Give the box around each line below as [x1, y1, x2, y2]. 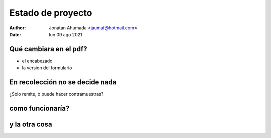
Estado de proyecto [9, 7, 92, 18]
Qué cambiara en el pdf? [9, 45, 87, 53]
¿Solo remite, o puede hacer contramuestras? [9, 91, 104, 97]
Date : [9, 31, 21, 37]
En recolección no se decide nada [9, 78, 117, 87]
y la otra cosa [9, 120, 52, 128]
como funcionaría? [9, 104, 70, 112]
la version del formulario [22, 65, 72, 71]
